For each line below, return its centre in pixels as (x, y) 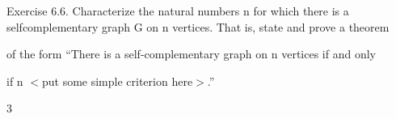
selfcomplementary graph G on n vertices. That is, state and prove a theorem (198, 26)
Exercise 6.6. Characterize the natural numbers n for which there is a (178, 11)
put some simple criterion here (117, 81)
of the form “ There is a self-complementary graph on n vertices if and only (191, 54)
